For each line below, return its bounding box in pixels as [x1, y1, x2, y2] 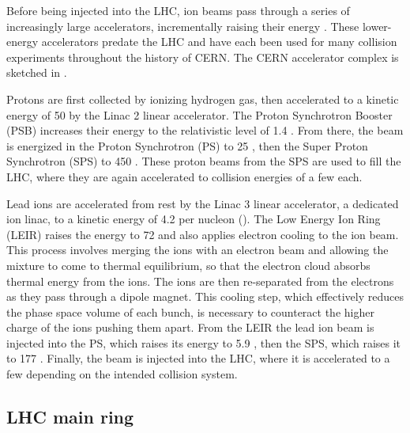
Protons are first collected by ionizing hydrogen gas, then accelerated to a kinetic [6, 90, 399, 107]
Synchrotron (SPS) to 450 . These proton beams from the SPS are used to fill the [6, 153, 401, 169]
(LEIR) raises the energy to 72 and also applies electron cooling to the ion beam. [6, 226, 399, 242]
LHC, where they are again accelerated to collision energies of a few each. [6, 168, 363, 184]
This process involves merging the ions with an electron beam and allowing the [6, 241, 389, 258]
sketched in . [6, 64, 67, 81]
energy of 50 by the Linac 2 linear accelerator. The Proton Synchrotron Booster [6, 106, 393, 123]
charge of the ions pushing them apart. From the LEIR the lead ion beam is [6, 319, 374, 336]
